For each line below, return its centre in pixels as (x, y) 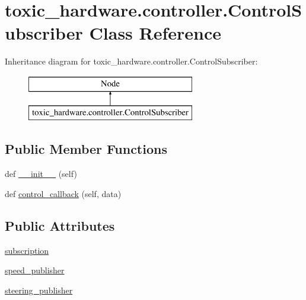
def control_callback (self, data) (63, 193)
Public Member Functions (86, 149)
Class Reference (155, 33)
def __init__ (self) (41, 174)
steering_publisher (39, 290)
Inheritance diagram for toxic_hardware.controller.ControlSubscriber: (131, 61)
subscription (27, 250)
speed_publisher (35, 270)
